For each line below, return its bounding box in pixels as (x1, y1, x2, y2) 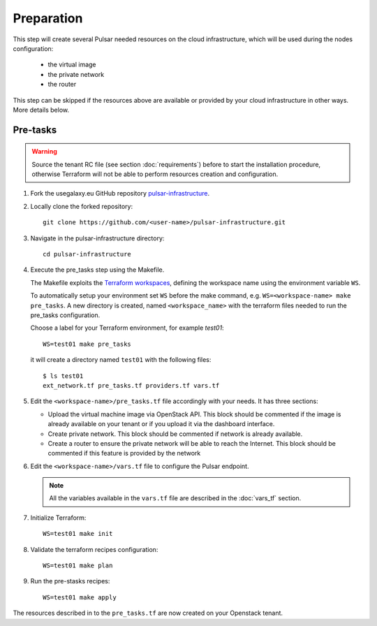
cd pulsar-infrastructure (43, 250, 132, 259)
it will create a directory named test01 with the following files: (30, 356, 212, 364)
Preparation (13, 10, 83, 26)
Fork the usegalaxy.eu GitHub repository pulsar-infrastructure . (30, 189, 209, 198)
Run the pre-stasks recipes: (30, 577, 110, 585)
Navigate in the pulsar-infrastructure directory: (30, 234, 165, 242)
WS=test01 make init (43, 530, 113, 538)
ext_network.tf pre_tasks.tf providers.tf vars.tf (43, 381, 220, 389)
